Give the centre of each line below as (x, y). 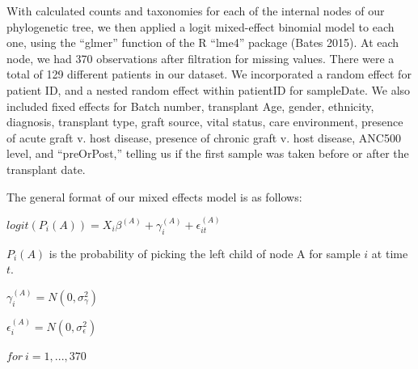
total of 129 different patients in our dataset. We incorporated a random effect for (209, 74)
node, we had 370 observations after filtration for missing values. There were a (201, 58)
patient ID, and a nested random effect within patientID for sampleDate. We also (209, 89)
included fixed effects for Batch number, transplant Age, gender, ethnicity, (190, 106)
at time (390, 253)
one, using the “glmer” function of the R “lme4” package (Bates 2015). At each (203, 42)
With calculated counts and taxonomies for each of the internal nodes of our (196, 11)
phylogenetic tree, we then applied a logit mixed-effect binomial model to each (201, 26)
